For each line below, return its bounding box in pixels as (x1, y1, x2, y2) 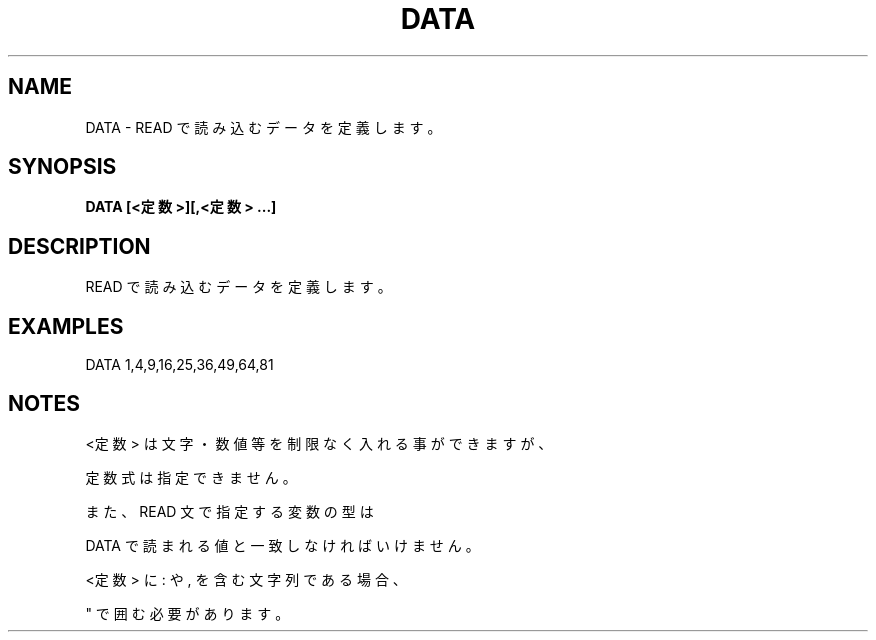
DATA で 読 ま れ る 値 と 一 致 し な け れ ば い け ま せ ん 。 (85, 536, 480, 554)
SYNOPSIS (8, 154, 117, 180)
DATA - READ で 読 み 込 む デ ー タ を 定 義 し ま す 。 (85, 118, 442, 136)
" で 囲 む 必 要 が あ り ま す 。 (85, 604, 290, 622)
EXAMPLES (8, 313, 124, 339)
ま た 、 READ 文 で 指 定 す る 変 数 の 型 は (85, 502, 374, 520)
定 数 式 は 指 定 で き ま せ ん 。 (85, 468, 297, 486)
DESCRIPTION (8, 233, 151, 259)
